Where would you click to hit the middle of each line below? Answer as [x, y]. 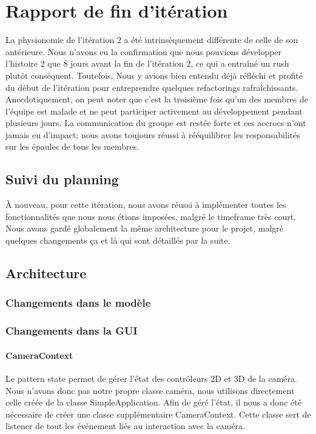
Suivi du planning [62, 179]
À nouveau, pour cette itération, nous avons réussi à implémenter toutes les [146, 205]
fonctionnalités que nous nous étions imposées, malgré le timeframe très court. [151, 216]
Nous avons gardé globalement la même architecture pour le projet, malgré [145, 228]
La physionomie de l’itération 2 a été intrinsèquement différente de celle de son [152, 40]
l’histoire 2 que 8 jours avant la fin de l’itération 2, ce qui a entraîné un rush [147, 63]
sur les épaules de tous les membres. [72, 146]
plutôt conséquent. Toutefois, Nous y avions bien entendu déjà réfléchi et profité [154, 75]
